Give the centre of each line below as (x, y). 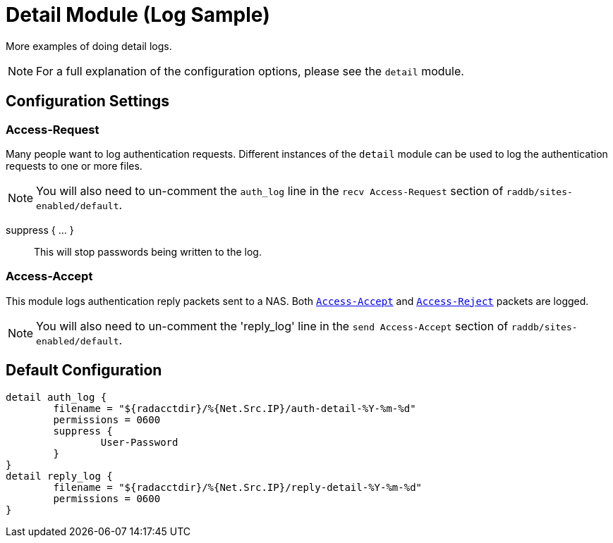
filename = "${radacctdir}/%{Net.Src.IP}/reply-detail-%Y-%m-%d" (238, 487)
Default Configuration (84, 370)
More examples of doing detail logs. (89, 46)
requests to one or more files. (74, 166)
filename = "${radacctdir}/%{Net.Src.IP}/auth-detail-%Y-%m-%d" (235, 408)
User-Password (139, 442)
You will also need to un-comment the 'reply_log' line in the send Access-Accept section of (272, 326)
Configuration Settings (88, 101)
